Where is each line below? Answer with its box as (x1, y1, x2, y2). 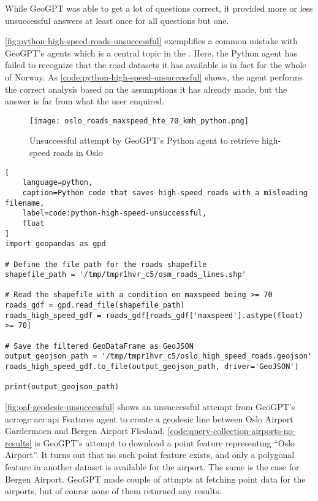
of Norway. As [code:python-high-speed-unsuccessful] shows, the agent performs (5, 70, 303, 83)
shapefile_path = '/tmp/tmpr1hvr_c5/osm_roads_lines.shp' (5, 270, 246, 279)
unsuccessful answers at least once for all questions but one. (5, 14, 229, 26)
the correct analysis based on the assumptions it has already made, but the (5, 82, 287, 95)
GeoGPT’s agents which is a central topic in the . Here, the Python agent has (5, 46, 297, 59)
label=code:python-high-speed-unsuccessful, (22, 209, 207, 218)
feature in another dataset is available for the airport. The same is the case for (5, 460, 300, 473)
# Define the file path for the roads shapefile (5, 260, 207, 269)
